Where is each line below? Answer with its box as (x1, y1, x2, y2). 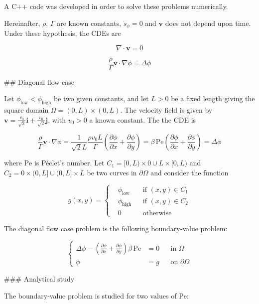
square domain (4, 105, 49, 115)
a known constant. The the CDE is (89, 114, 196, 125)
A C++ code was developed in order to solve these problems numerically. (4, 1, 228, 11)
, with (48, 114, 66, 125)
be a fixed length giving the (171, 93, 255, 104)
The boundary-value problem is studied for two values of (4, 290, 177, 301)
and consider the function (150, 167, 229, 177)
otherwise (142, 209, 172, 217)
